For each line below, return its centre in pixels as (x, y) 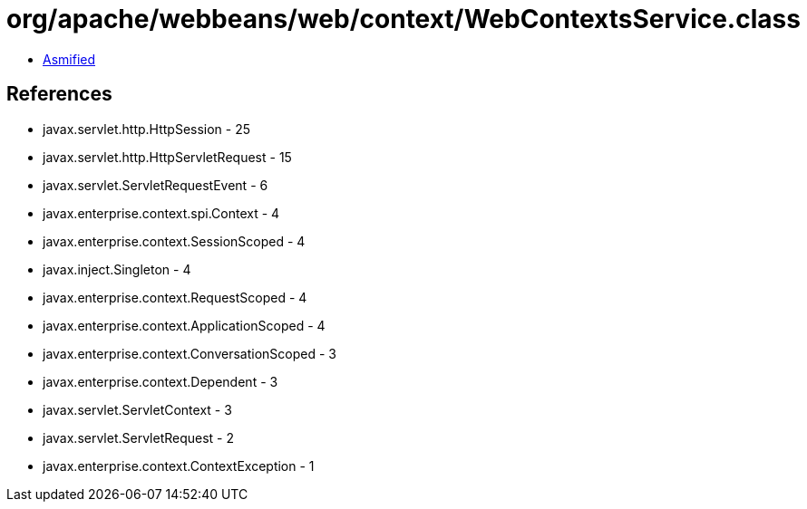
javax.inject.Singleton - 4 (117, 269)
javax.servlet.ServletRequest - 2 (139, 437)
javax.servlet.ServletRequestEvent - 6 (156, 185)
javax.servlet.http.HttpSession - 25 (147, 129)
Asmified (69, 59)
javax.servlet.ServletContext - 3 (137, 409)
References (59, 94)
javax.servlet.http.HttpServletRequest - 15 (167, 157)
